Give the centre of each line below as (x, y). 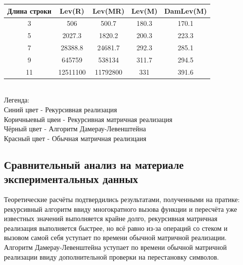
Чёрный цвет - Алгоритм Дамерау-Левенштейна (75, 129)
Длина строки (30, 10)
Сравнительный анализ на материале (94, 164)
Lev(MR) (109, 10)
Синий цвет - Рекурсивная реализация (61, 109)
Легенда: (17, 100)
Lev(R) (72, 10)
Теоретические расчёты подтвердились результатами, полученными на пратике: (122, 199)
